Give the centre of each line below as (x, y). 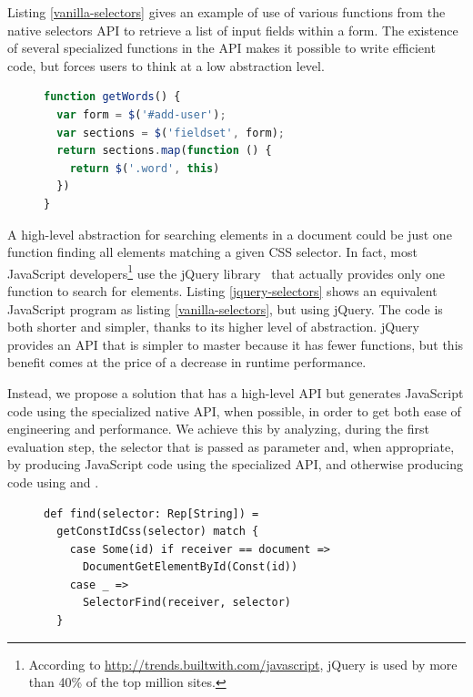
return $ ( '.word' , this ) (145, 168)
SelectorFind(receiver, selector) (187, 603)
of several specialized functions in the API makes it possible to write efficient (221, 48)
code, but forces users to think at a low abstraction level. (166, 65)
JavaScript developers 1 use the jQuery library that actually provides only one (226, 272)
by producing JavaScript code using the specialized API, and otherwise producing (235, 464)
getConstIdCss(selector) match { (158, 532)
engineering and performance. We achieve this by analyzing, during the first (218, 429)
